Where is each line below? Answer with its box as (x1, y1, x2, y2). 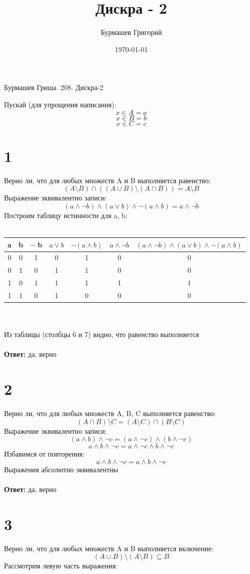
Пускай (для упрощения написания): (4, 99, 117, 109)
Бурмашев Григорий (101, 27, 162, 37)
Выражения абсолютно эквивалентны (4, 464, 119, 474)
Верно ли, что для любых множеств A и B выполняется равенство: (4, 175, 211, 185)
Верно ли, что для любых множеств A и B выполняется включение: (4, 543, 214, 553)
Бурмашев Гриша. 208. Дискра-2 (4, 82, 104, 93)
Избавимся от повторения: (4, 448, 85, 459)
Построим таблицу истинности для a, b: (4, 210, 128, 220)
